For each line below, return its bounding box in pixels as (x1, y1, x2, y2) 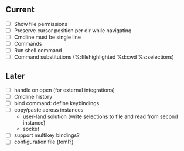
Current (5, 5, 35, 15)
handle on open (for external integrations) (13, 86, 115, 93)
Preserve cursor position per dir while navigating (13, 26, 132, 34)
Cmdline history (13, 93, 53, 100)
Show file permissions (13, 20, 68, 27)
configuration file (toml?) (13, 138, 74, 146)
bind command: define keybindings (13, 100, 100, 107)
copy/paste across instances (13, 106, 84, 113)
